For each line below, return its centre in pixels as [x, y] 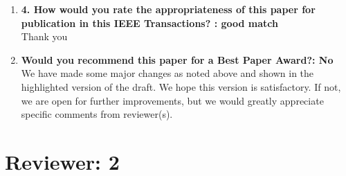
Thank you [44, 36]
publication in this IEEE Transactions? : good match [149, 23]
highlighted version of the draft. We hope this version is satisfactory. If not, [181, 86]
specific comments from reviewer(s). [97, 114]
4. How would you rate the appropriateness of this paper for [168, 9]
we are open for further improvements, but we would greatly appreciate [172, 100]
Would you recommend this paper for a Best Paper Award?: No [177, 59]
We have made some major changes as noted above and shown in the [167, 73]
